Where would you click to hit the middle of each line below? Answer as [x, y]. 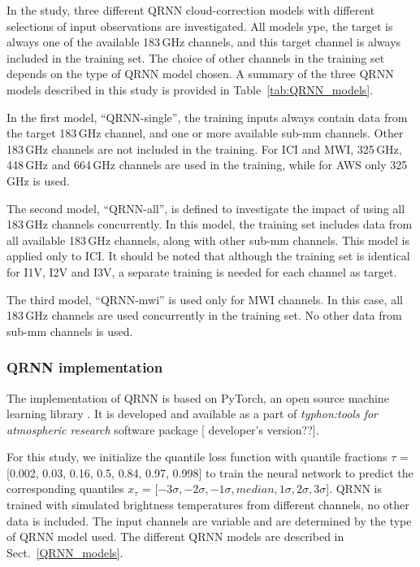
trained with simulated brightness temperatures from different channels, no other [208, 505]
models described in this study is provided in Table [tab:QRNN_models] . [190, 89]
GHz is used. [38, 180]
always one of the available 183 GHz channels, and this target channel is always [204, 42]
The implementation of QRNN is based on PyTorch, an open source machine [198, 397]
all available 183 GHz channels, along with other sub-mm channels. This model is [208, 240]
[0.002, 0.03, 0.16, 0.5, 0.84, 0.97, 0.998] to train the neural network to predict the [210, 472]
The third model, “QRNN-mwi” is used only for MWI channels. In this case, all [205, 299]
